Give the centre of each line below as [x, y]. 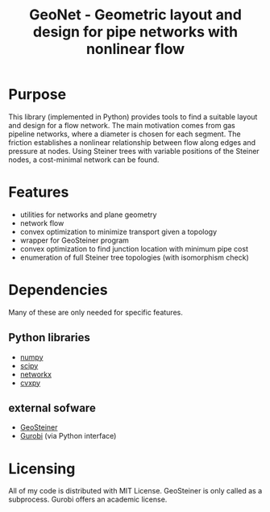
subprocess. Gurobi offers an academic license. [88, 500]
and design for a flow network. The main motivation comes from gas [122, 125]
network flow [42, 223]
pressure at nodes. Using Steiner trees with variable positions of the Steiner [134, 151]
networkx [36, 374]
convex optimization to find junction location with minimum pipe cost [134, 248]
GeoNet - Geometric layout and [135, 15]
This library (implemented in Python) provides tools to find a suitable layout [133, 117]
